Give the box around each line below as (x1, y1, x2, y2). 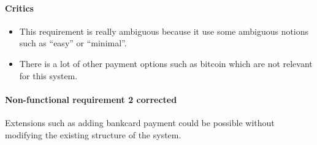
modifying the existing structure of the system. (5, 128, 181, 141)
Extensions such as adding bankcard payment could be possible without (5, 116, 275, 129)
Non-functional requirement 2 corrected (5, 93, 177, 105)
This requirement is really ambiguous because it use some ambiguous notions (19, 24, 309, 37)
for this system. (19, 69, 78, 82)
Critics (5, 1, 34, 14)
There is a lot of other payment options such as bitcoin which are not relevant (19, 57, 313, 69)
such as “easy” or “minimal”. (19, 37, 127, 49)
